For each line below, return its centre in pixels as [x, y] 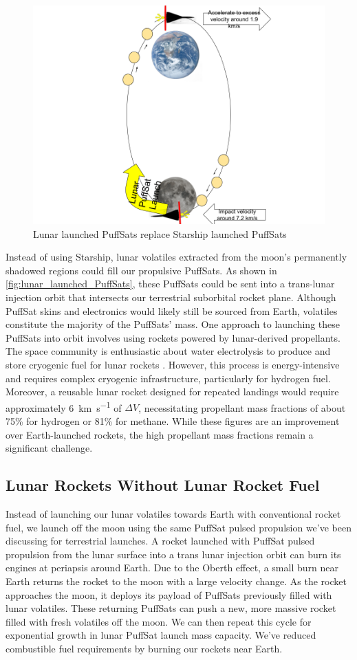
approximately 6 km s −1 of [64, 406]
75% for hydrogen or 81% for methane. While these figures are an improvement [173, 420]
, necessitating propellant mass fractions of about [242, 407]
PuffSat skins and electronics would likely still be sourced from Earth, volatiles [172, 310]
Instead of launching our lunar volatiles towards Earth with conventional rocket [173, 513]
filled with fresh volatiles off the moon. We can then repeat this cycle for [159, 621]
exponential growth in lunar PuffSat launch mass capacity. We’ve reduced [161, 635]
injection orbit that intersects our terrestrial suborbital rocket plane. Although [171, 297]
